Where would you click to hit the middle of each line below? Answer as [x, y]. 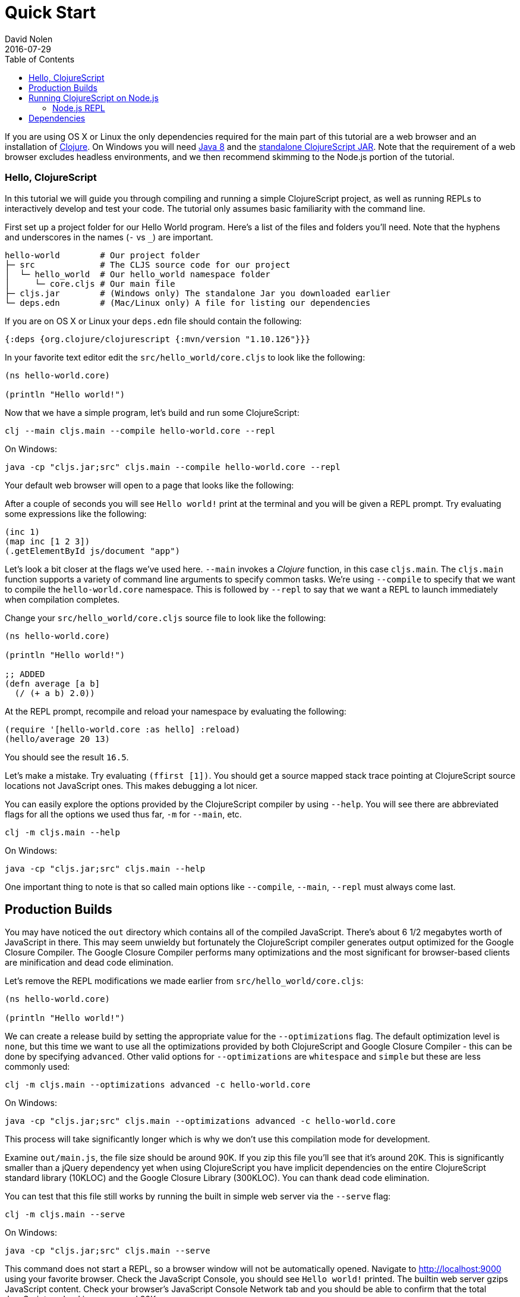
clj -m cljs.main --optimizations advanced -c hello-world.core [158, 1085]
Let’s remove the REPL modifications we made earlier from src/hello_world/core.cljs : [184, 981]
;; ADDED [25, 674]
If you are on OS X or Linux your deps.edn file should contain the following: [153, 321]
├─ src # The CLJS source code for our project [148, 264]
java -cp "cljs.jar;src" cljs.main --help [105, 868]
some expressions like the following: [76, 513]
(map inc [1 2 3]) [48, 541]
